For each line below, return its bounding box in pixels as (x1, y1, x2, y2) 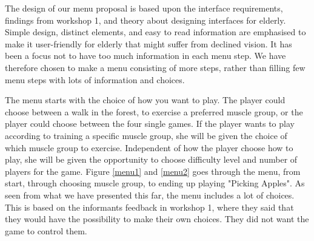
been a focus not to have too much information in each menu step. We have (5, 49, 286, 62)
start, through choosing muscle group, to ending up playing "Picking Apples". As (5, 177, 305, 189)
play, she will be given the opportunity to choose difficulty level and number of (5, 153, 298, 166)
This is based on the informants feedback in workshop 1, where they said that (5, 200, 294, 213)
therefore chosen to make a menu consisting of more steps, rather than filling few (5, 61, 306, 73)
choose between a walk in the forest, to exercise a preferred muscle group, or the (5, 105, 303, 118)
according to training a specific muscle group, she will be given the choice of (5, 129, 287, 141)
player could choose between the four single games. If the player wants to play (5, 117, 295, 130)
